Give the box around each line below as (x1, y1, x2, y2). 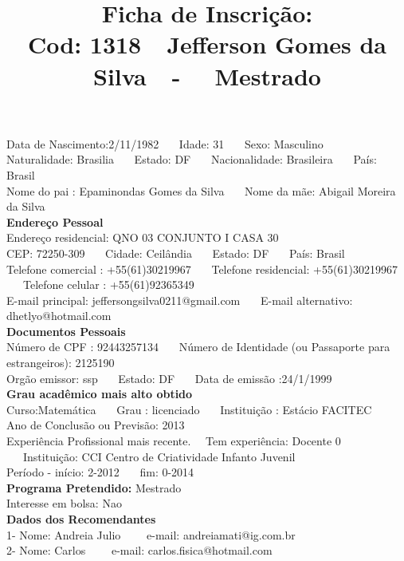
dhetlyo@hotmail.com (6, 307, 112, 324)
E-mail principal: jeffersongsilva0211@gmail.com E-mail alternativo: (6, 291, 353, 308)
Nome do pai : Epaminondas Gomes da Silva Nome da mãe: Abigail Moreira (6, 182, 396, 199)
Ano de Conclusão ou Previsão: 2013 (6, 417, 185, 433)
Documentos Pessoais (6, 322, 126, 339)
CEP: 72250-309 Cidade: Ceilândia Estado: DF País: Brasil (6, 244, 345, 261)
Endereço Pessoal (6, 213, 104, 230)
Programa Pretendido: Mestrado (6, 479, 182, 496)
